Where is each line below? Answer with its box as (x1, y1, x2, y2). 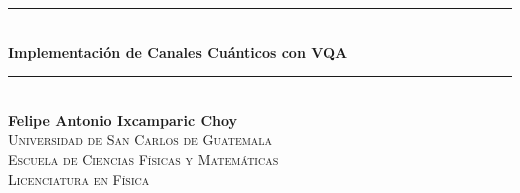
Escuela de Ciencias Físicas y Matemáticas (8, 148, 279, 169)
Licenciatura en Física (8, 168, 150, 189)
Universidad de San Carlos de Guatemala (8, 129, 273, 150)
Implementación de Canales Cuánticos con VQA (8, 41, 348, 62)
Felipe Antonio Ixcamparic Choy (8, 109, 238, 130)
